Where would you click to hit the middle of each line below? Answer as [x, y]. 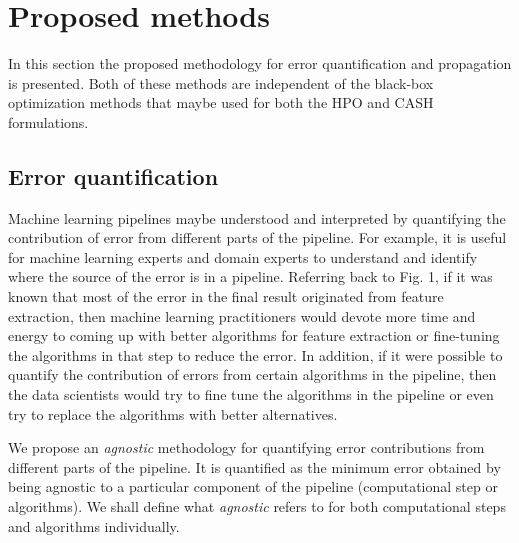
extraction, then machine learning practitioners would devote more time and [242, 315]
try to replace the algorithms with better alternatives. [173, 413]
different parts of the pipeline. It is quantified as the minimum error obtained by [254, 466]
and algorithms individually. [94, 525]
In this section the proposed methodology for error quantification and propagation [260, 63]
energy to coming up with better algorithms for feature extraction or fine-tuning [254, 335]
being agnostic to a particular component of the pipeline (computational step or [253, 486]
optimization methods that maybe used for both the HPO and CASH [221, 102]
